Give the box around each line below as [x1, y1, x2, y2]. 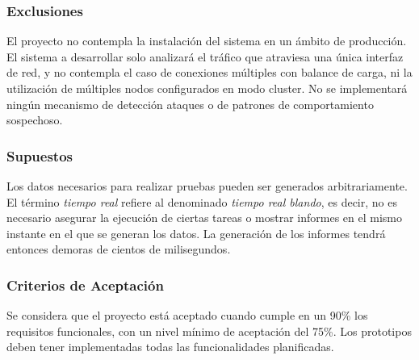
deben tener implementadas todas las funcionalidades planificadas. [6, 338, 334, 355]
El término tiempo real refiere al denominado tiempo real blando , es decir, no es [6, 193, 397, 210]
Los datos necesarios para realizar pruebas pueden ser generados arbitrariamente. [6, 178, 408, 194]
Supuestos [6, 145, 73, 165]
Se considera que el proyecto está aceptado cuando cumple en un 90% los [6, 307, 368, 324]
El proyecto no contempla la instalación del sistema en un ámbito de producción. [6, 32, 407, 49]
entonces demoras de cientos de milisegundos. [6, 241, 231, 257]
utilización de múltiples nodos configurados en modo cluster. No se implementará [6, 80, 408, 96]
